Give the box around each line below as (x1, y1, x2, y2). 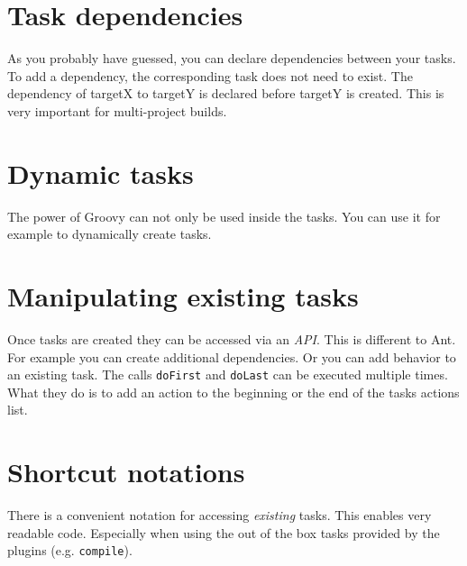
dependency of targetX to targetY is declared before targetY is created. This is (7, 84, 444, 103)
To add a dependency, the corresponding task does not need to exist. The (7, 66, 413, 85)
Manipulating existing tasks (7, 278, 359, 314)
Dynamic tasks (7, 154, 194, 191)
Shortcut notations (7, 453, 245, 490)
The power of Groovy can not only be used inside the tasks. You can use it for (7, 206, 441, 225)
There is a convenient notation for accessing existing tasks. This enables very (7, 506, 432, 525)
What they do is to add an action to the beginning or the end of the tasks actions (7, 382, 460, 401)
